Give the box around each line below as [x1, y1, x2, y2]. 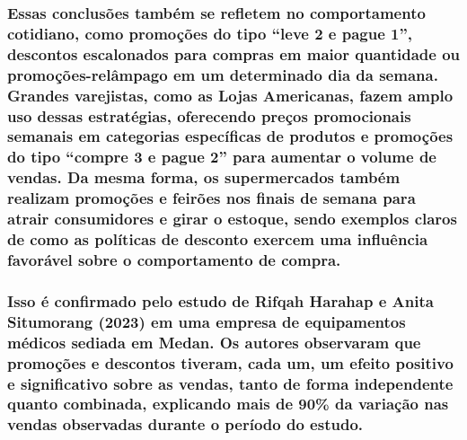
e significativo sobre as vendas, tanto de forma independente [7, 372, 454, 394]
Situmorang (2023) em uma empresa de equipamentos [7, 310, 406, 332]
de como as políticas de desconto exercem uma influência [7, 228, 428, 251]
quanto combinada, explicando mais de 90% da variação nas [7, 392, 449, 415]
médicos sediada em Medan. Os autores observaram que [7, 330, 421, 353]
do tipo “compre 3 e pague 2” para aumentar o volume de [7, 145, 436, 168]
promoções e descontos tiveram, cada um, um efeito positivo [7, 351, 454, 374]
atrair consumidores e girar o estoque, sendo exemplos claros [7, 207, 457, 230]
